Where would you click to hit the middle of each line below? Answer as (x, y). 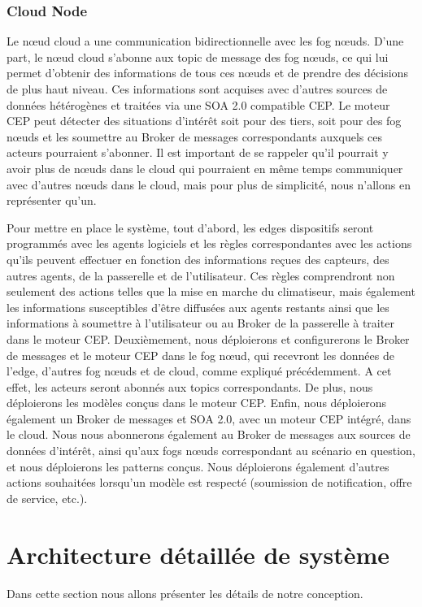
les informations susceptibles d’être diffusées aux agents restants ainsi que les (198, 307)
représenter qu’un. (52, 200)
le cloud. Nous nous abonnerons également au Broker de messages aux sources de (209, 434)
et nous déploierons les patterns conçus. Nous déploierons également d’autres (198, 466)
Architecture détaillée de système (198, 554)
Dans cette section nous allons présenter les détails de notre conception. (185, 593)
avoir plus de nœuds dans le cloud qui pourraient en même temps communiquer (205, 168)
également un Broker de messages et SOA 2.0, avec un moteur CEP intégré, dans (209, 418)
